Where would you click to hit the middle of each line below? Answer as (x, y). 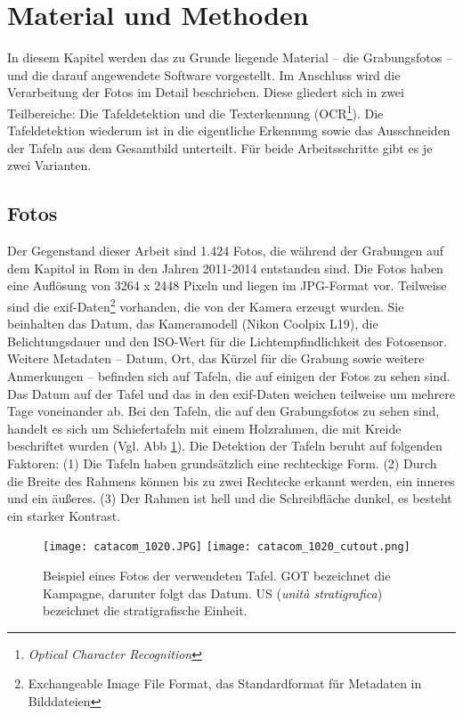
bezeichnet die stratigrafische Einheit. (145, 610)
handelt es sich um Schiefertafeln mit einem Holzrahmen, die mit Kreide (204, 428)
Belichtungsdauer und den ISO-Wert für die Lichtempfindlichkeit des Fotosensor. (227, 341)
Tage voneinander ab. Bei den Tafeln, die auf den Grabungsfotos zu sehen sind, (223, 411)
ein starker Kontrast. (64, 515)
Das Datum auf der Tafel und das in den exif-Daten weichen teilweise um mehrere (231, 393)
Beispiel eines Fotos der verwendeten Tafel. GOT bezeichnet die (217, 575)
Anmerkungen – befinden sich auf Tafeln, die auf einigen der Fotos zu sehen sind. (229, 375)
